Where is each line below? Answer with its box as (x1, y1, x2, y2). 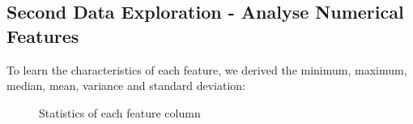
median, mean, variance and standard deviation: (6, 77, 245, 94)
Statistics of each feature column (39, 104, 201, 121)
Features (6, 23, 79, 48)
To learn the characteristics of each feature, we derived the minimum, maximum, (6, 61, 407, 78)
